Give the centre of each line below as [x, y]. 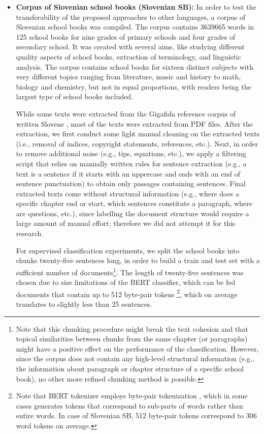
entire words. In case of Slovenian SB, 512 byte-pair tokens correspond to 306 [136, 415]
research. [30, 233]
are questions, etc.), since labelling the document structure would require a [133, 213]
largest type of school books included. [74, 96]
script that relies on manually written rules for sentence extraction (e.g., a [131, 163]
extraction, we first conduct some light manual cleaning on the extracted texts [138, 134]
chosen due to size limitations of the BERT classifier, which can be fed [126, 282]
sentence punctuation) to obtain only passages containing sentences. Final [131, 183]
